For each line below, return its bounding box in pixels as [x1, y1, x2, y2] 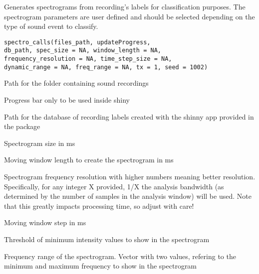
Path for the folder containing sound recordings [4, 78, 149, 88]
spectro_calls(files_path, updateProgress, [4, 38, 151, 46]
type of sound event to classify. [4, 21, 98, 31]
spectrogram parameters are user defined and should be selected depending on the [4, 11, 255, 21]
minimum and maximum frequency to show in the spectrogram [4, 261, 197, 271]
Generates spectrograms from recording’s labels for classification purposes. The [4, 1, 246, 11]
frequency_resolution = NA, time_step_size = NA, [4, 55, 172, 63]
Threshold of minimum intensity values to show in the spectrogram [4, 234, 210, 244]
